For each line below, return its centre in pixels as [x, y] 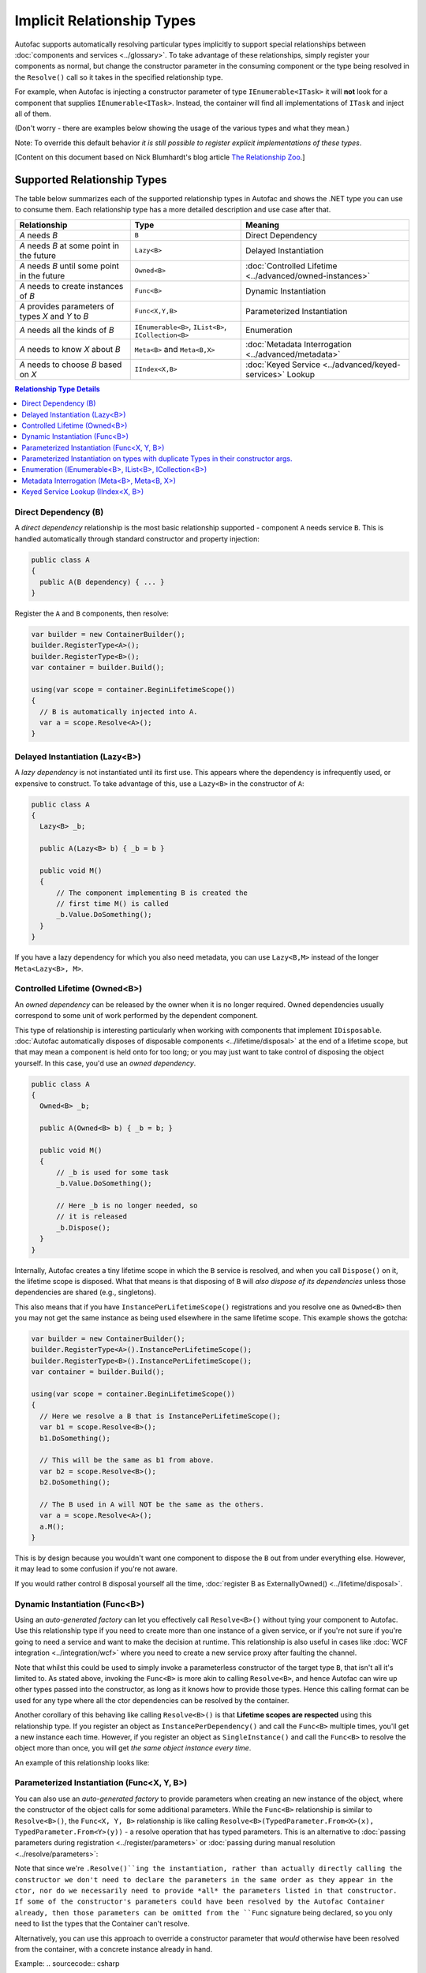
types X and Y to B [54, 316]
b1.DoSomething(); [75, 1438]
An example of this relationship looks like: [82, 1762]
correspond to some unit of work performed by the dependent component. [136, 1016]
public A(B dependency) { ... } [102, 582]
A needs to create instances [71, 286]
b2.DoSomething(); [75, 1483]
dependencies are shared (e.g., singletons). [86, 1292]
